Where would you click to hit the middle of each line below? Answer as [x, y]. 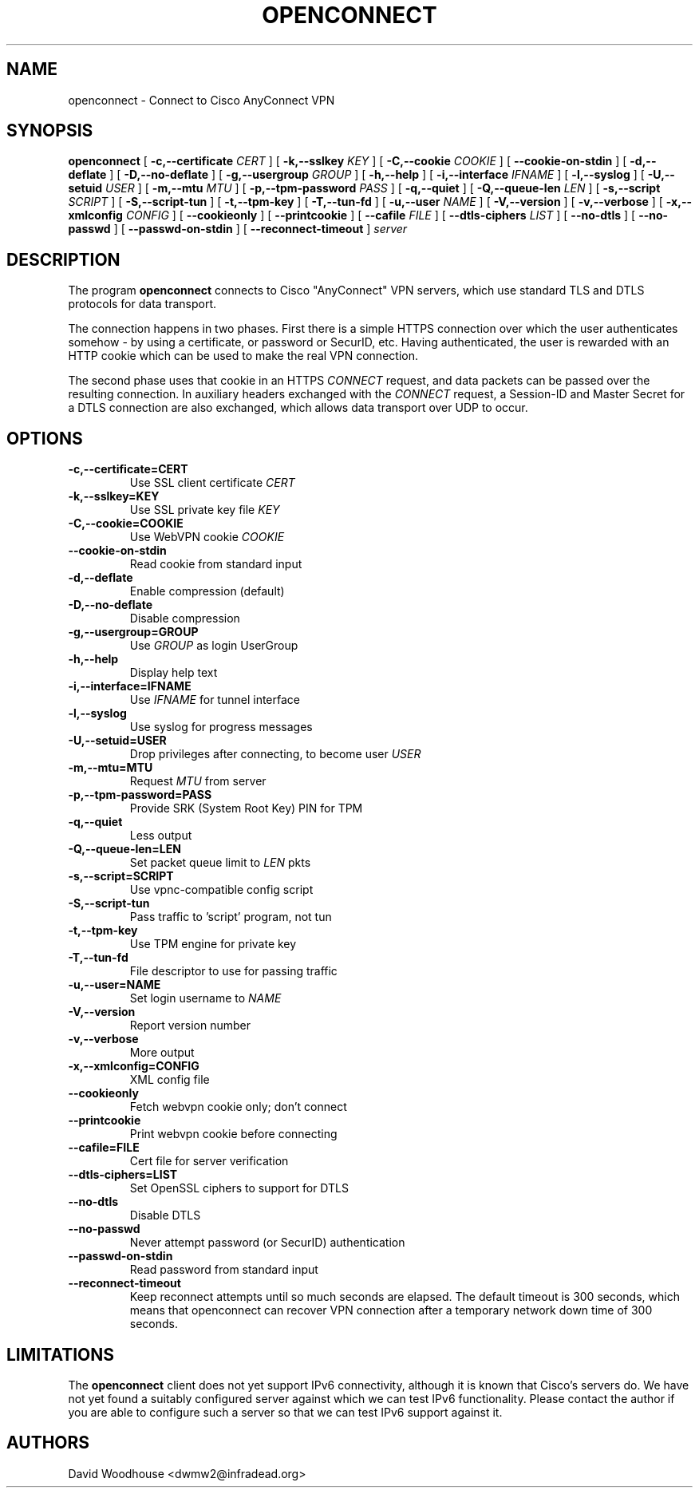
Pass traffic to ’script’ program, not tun [231, 917]
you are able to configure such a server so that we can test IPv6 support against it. [285, 1412]
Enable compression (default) [207, 591]
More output [162, 1053]
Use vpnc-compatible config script [221, 890]
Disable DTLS [165, 1215]
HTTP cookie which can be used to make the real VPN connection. [243, 356]
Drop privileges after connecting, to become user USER [275, 754]
